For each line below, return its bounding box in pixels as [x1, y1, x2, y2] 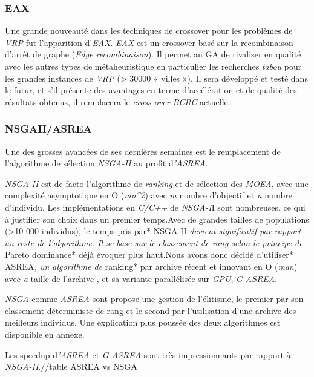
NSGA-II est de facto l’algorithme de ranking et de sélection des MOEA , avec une [5, 177, 309, 189]
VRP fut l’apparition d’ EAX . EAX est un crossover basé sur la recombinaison [5, 36, 293, 48]
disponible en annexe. [5, 327, 85, 340]
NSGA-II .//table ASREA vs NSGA [5, 360, 137, 373]
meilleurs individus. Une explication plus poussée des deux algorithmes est [5, 316, 281, 329]
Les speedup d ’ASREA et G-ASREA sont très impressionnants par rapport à [5, 348, 291, 361]
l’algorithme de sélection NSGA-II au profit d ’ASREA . [5, 157, 208, 169]
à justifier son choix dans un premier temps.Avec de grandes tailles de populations [5, 212, 309, 225]
